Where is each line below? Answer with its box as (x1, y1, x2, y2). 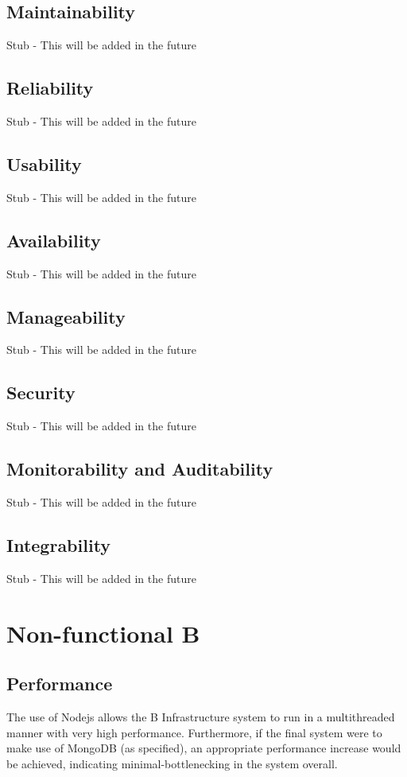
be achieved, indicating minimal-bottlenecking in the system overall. (6, 755, 338, 771)
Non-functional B (6, 616, 200, 649)
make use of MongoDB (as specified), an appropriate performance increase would (6, 740, 401, 756)
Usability (6, 151, 82, 176)
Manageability (6, 304, 126, 328)
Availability (6, 227, 101, 252)
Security (6, 380, 76, 405)
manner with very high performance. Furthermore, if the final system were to (6, 724, 382, 740)
